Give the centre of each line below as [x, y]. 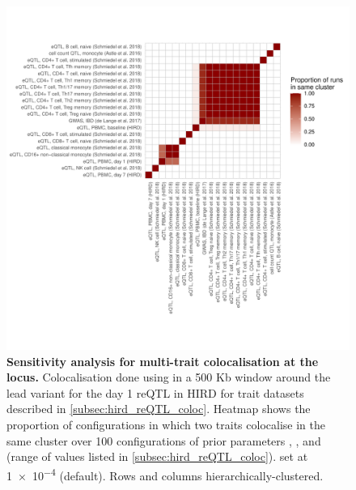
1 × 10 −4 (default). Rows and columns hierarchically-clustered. [165, 474]
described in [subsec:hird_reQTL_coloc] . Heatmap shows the [159, 409]
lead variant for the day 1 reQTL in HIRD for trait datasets [155, 392]
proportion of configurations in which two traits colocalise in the [166, 424]
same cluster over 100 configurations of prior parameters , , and [164, 440]
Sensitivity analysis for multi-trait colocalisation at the [163, 361]
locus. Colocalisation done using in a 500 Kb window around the [169, 377]
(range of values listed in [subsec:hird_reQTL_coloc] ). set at [157, 456]
